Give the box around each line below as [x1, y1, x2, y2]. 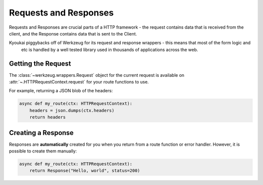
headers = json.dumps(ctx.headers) [29, 107, 114, 113]
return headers [29, 115, 66, 120]
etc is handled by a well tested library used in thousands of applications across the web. [21, 47, 198, 52]
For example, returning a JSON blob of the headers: [9, 88, 113, 94]
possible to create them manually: [9, 148, 77, 154]
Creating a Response [9, 129, 74, 137]
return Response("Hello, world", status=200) [29, 168, 140, 173]
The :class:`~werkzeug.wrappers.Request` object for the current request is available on [9, 72, 185, 78]
